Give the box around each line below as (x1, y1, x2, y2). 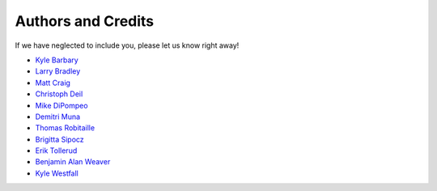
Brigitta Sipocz (35, 134, 84, 144)
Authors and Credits (15, 12, 155, 30)
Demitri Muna (35, 112, 81, 121)
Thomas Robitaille (35, 123, 95, 133)
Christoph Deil (35, 89, 83, 99)
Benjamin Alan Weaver (35, 157, 111, 167)
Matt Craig (35, 78, 70, 87)
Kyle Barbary (35, 55, 78, 65)
